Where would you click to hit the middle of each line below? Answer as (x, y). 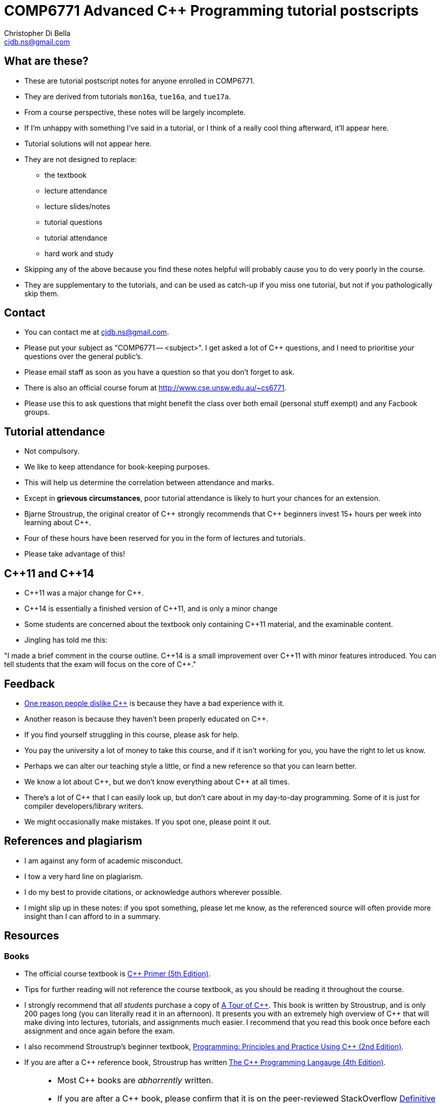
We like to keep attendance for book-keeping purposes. (117, 467)
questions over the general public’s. (84, 357)
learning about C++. (58, 523)
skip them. (42, 293)
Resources (32, 936)
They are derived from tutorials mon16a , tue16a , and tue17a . (128, 96)
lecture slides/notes (77, 206)
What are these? (46, 61)
